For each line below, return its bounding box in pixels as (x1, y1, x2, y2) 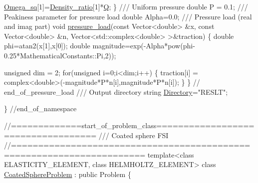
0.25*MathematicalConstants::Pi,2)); (4, 50, 116, 60)
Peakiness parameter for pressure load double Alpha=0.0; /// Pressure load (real (4, 11, 252, 21)
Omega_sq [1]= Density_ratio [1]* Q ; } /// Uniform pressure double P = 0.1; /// (4, 1, 248, 11)
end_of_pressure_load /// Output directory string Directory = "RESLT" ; (4, 86, 228, 97)
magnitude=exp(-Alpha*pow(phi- (92, 40, 195, 51)
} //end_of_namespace (4, 103, 77, 114)
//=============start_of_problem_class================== (4, 120, 255, 130)
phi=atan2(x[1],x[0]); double (4, 40, 90, 51)
